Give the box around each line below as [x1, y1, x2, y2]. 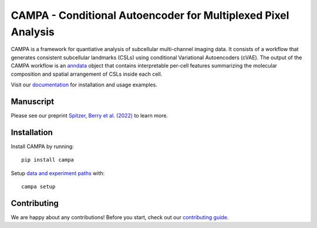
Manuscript [11, 96, 55, 106]
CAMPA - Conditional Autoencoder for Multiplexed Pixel [11, 9, 289, 22]
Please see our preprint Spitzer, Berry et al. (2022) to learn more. [11, 112, 168, 119]
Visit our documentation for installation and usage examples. [11, 81, 158, 88]
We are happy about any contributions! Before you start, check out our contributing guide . [11, 213, 229, 220]
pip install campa [21, 156, 75, 163]
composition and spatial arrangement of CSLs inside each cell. [11, 71, 163, 78]
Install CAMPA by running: [11, 143, 74, 150]
